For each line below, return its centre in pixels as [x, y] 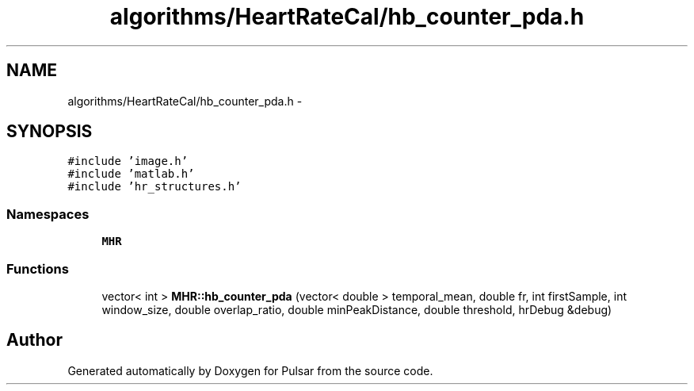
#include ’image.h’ [128, 161]
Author [34, 340]
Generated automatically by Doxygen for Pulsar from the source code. [250, 370]
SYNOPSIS [50, 132]
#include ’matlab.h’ [131, 174]
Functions [38, 268]
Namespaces [48, 214]
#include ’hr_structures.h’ [154, 187]
